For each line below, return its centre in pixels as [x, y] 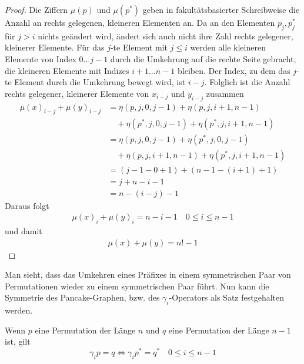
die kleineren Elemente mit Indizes [67, 70]
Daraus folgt [27, 205]
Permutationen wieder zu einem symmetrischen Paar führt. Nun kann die [137, 286]
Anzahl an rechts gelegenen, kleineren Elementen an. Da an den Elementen [140, 22]
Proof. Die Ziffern [36, 9]
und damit [24, 231]
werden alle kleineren [228, 47]
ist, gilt [18, 341]
